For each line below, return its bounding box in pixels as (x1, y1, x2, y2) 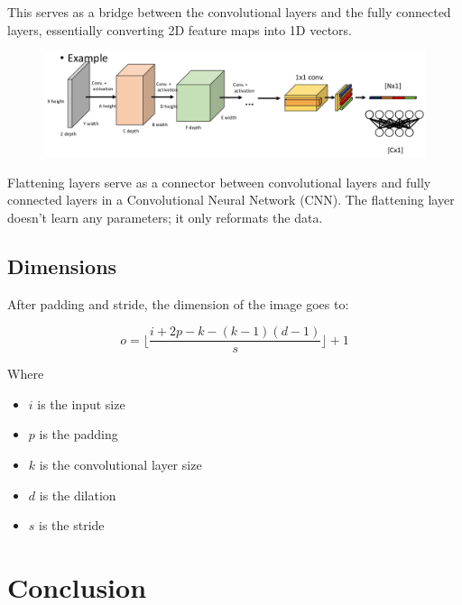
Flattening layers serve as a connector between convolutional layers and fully (7, 172, 431, 191)
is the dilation (39, 485, 116, 504)
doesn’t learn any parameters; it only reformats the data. (7, 207, 323, 226)
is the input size (37, 394, 125, 413)
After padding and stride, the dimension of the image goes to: (7, 294, 349, 313)
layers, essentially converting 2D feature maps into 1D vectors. (7, 20, 353, 39)
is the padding (39, 425, 118, 444)
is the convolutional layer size (39, 454, 202, 473)
